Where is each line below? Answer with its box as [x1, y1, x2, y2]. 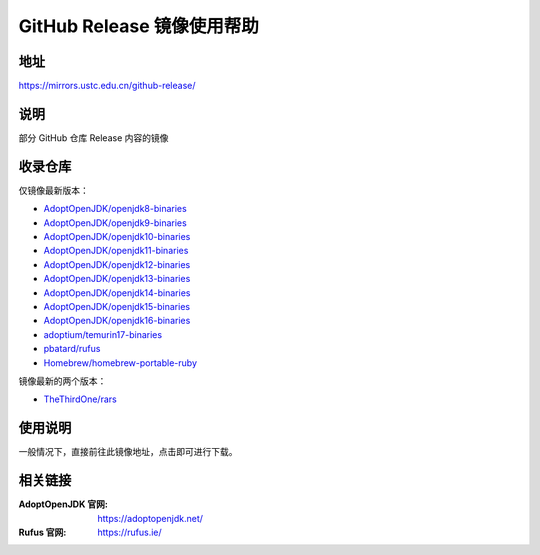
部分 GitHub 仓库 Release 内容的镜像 [18, 131, 169, 144]
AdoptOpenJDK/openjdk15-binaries [43, 301, 190, 312]
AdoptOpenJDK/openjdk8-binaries [43, 203, 187, 215]
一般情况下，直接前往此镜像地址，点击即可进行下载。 [18, 446, 238, 458]
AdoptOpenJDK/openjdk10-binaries [43, 231, 191, 243]
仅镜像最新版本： [18, 184, 89, 196]
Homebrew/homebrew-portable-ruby [43, 356, 198, 369]
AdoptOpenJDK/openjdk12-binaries [43, 258, 191, 270]
